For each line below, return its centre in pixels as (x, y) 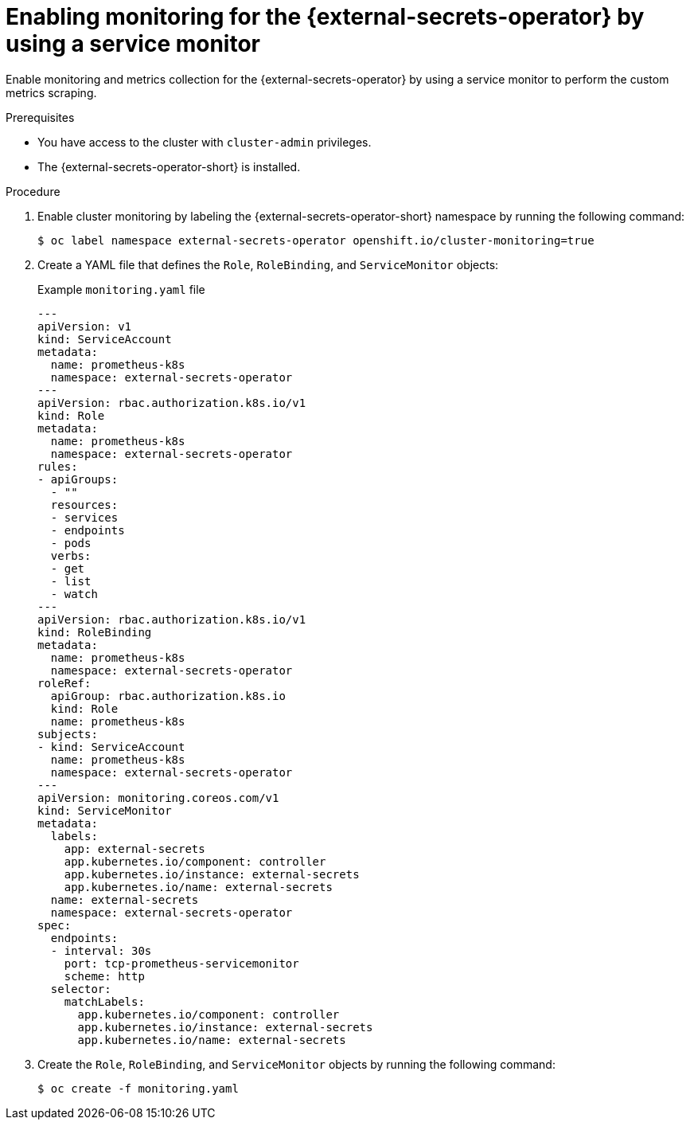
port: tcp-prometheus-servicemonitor (181, 963)
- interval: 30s (101, 950)
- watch (74, 594)
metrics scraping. (51, 92)
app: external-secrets (134, 848)
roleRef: (64, 683)
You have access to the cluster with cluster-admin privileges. (205, 142)
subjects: (68, 734)
